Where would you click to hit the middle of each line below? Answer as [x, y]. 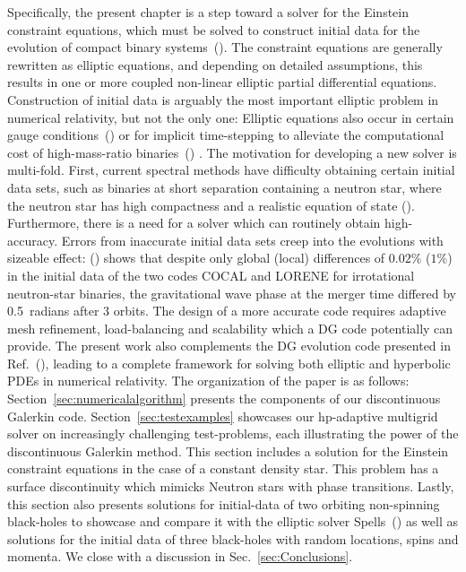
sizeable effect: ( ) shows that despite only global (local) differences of [196, 258]
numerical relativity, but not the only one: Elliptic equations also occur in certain [231, 117]
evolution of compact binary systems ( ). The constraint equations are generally [225, 47]
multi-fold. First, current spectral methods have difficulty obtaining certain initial [231, 170]
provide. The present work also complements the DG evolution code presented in [229, 346]
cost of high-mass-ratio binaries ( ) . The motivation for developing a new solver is [232, 152]
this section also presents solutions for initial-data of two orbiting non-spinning [224, 503]
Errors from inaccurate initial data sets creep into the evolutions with [252, 240]
